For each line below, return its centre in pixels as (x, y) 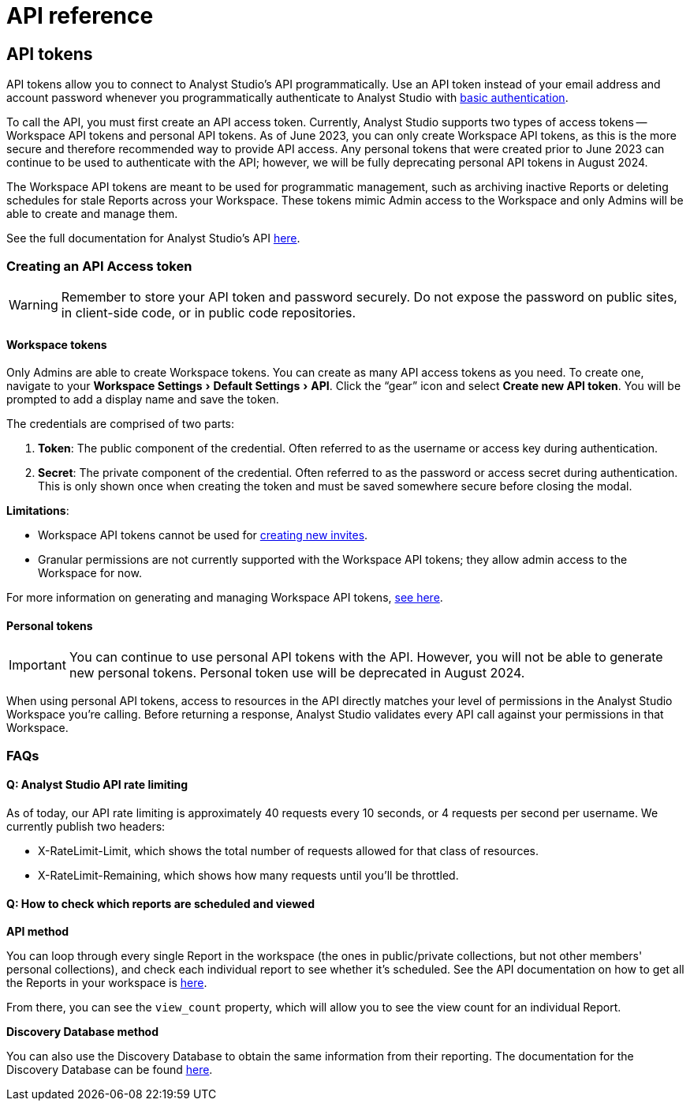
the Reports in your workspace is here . (107, 983)
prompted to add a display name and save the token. (143, 400)
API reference (80, 16)
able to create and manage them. (92, 214)
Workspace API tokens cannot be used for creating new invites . (203, 535)
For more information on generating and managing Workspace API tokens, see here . (225, 598)
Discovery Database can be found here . (110, 1070)
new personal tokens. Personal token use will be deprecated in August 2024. (297, 673)
